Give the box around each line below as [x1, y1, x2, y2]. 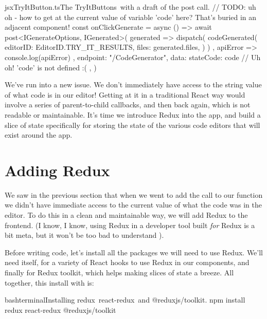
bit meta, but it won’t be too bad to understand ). [5, 230, 164, 240]
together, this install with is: [5, 277, 94, 288]
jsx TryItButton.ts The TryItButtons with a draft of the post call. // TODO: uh [5, 2, 256, 12]
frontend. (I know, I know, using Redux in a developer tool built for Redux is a [5, 219, 255, 230]
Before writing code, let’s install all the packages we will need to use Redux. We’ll [5, 247, 263, 257]
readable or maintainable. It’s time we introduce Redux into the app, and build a [5, 109, 261, 120]
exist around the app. [5, 129, 73, 140]
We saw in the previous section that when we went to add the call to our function [5, 189, 263, 200]
